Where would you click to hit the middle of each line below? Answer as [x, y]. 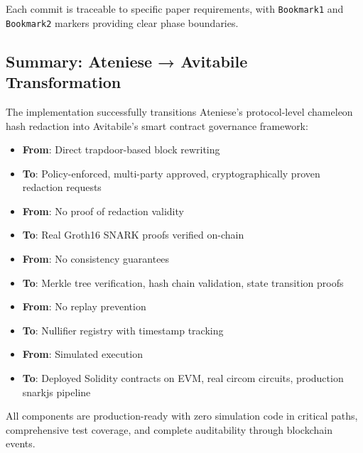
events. [21, 443]
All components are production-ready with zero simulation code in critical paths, [182, 416]
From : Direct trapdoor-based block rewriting [121, 149]
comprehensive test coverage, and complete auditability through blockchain [169, 429]
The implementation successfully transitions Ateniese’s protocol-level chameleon [179, 111]
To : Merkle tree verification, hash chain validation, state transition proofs [183, 282]
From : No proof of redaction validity [103, 211]
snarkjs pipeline [56, 392]
